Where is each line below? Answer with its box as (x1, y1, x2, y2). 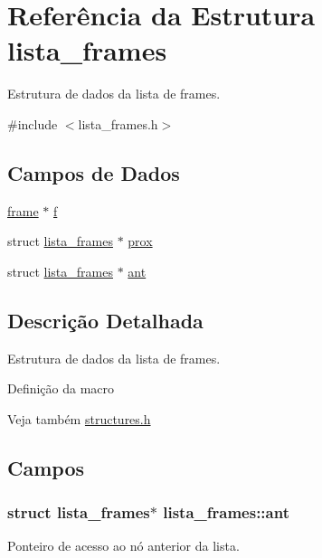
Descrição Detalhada (7, 306, 204, 334)
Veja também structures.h (7, 409, 151, 428)
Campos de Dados (7, 158, 180, 186)
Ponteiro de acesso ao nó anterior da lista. (7, 536, 240, 555)
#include (7, 114, 58, 133)
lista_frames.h (78, 114, 158, 133)
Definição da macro (7, 379, 115, 398)
